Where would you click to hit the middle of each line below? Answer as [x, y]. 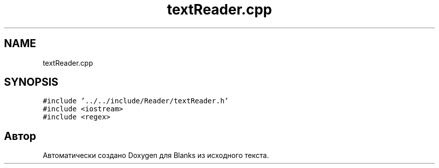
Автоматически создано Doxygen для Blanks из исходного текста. [156, 155]
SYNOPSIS [31, 82]
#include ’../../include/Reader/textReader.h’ [136, 101]
